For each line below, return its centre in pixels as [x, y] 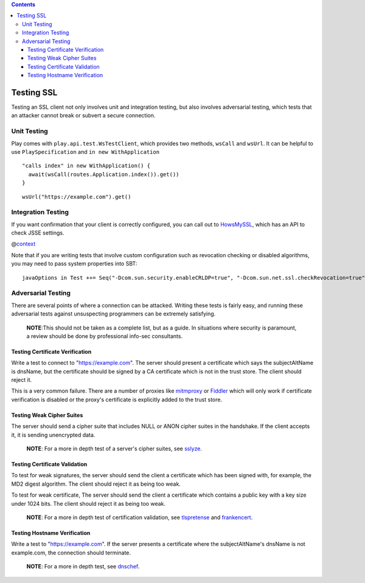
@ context [23, 244]
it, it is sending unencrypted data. [53, 435]
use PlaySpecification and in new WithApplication [85, 151]
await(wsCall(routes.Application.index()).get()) [104, 174]
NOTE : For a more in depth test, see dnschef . [83, 567]
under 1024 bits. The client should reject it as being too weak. [89, 503]
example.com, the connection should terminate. [71, 553]
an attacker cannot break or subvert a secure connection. [83, 116]
